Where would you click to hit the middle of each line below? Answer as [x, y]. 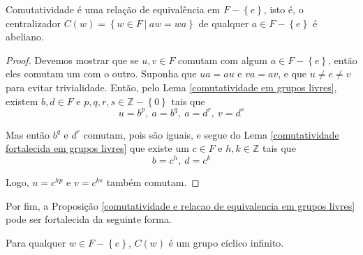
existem [22, 101]
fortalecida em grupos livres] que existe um [97, 148]
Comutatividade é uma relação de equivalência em [113, 9]
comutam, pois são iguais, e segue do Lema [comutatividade [211, 134]
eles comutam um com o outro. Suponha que [101, 74]
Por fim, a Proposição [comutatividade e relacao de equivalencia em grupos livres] [180, 205]
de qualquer [224, 23]
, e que [292, 74]
